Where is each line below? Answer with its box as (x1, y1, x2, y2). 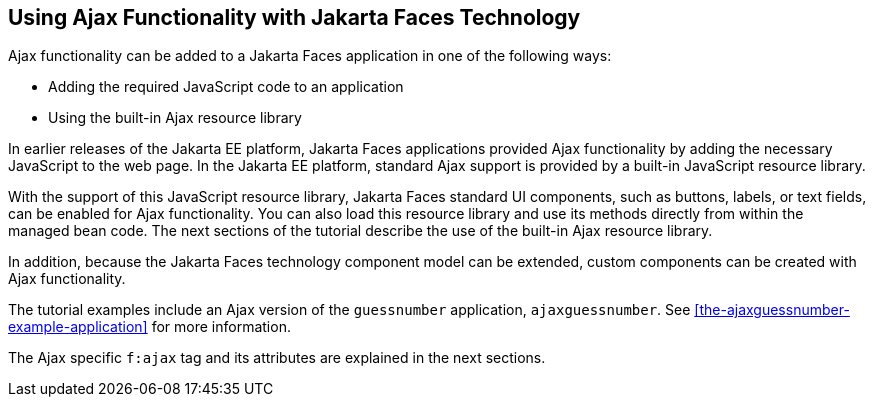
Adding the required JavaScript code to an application (48, 78, 404, 96)
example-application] (8, 318, 148, 336)
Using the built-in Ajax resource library (48, 109, 302, 127)
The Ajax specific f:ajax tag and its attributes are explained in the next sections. (8, 349, 546, 367)
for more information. (151, 318, 291, 336)
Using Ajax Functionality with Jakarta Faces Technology (8, 5, 581, 30)
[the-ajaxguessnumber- (694, 301, 850, 319)
